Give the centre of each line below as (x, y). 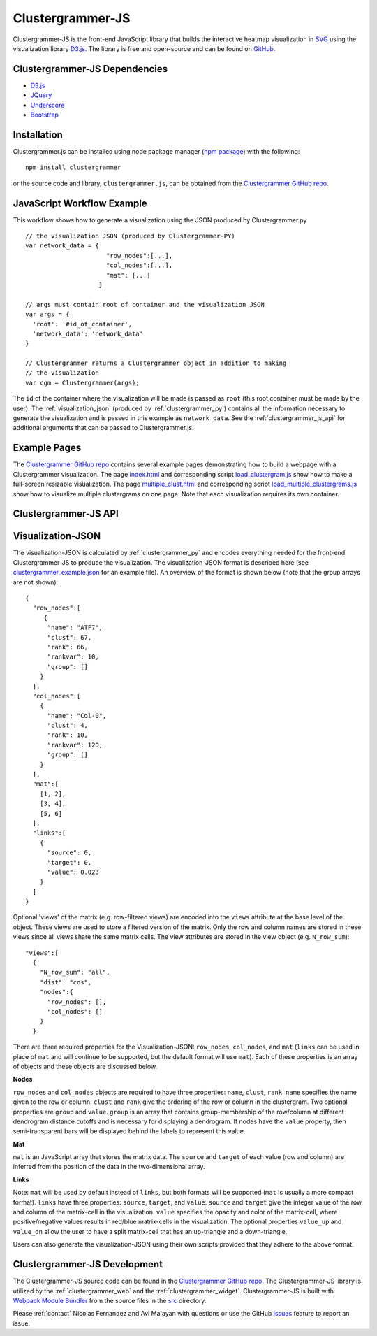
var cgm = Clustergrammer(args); (82, 382)
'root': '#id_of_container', (82, 324)
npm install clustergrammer (73, 167)
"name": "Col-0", (77, 716)
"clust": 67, (69, 637)
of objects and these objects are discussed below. (85, 1066)
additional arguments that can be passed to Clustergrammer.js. (103, 428)
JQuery (41, 95)
